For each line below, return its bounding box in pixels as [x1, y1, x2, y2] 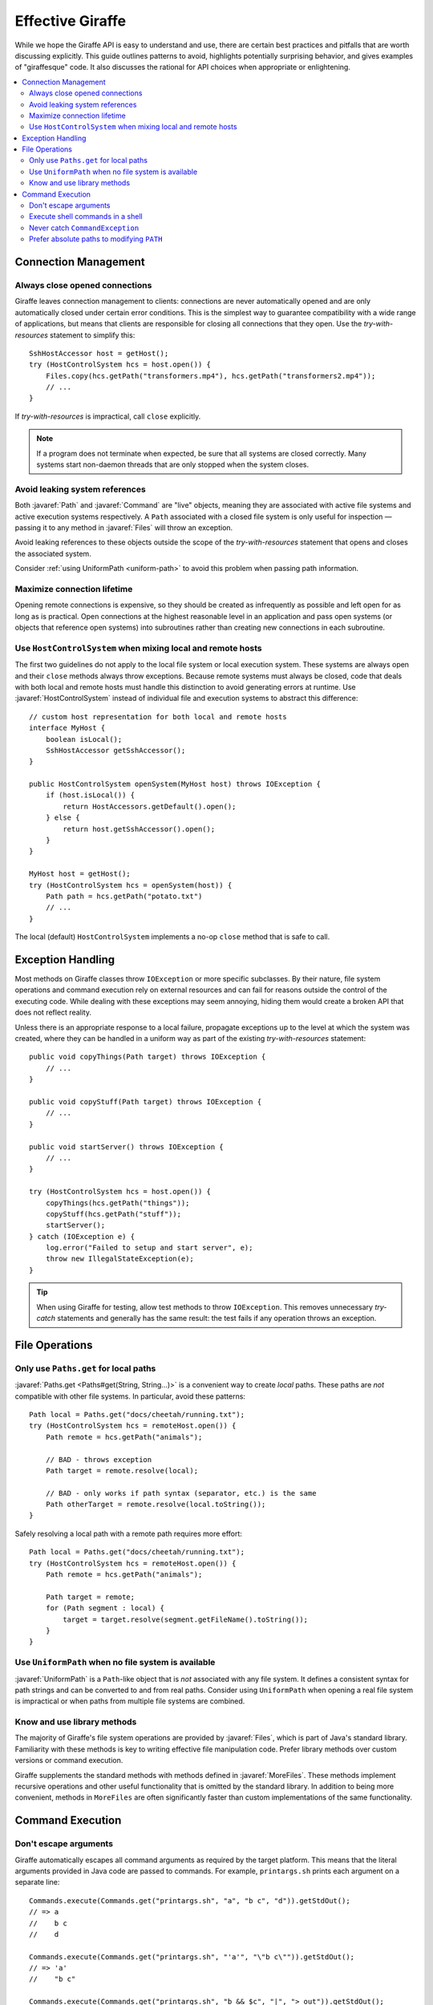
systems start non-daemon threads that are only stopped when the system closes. [36, 460, 310, 469]
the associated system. [14, 549, 91, 558]
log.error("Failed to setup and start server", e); [45, 1243, 253, 1253]
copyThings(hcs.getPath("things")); [45, 1198, 190, 1207]
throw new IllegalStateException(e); [45, 1254, 194, 1263]
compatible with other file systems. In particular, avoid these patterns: [14, 1391, 246, 1401]
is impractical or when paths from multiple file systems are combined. [14, 1696, 245, 1706]
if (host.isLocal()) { [45, 791, 136, 800]
